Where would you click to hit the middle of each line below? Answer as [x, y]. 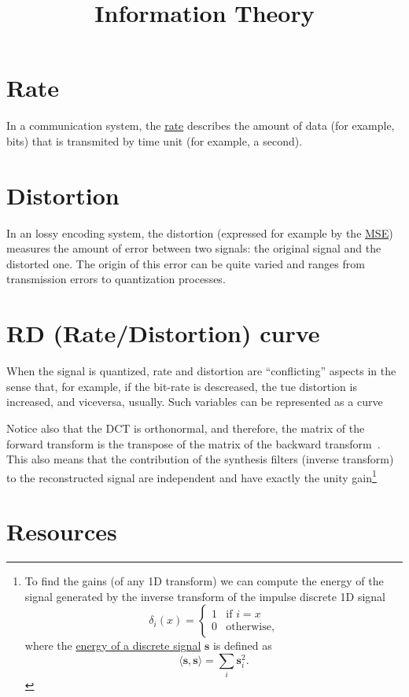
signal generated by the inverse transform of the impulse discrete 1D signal [205, 596]
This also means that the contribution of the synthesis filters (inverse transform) [200, 459]
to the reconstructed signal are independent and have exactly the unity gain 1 [192, 476]
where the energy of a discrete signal [113, 645]
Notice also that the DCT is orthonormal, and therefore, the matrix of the [186, 428]
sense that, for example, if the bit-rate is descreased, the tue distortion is [182, 386]
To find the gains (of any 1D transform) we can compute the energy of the [204, 581]
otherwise [249, 627]
